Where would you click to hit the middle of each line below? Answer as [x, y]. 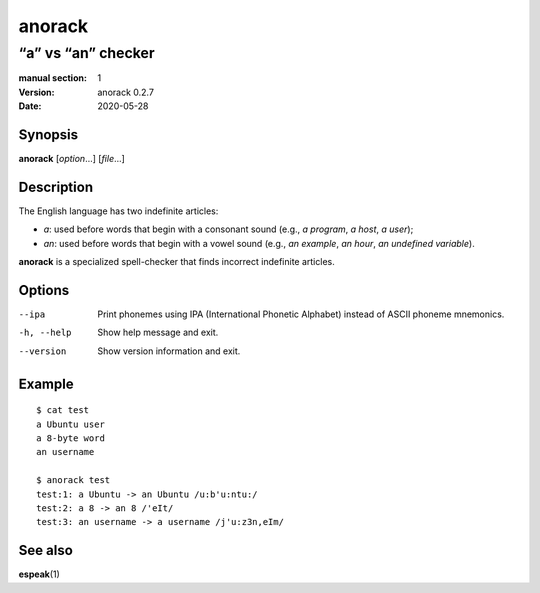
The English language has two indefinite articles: [118, 211]
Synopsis [48, 134]
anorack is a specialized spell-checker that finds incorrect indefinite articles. [176, 262]
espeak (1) [39, 574]
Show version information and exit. [169, 351]
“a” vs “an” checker [86, 53]
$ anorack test [73, 480]
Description [56, 186]
